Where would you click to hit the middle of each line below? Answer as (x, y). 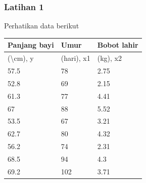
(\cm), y (21, 58)
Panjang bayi (31, 45)
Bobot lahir (118, 45)
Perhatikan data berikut (42, 26)
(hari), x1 (76, 58)
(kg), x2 (109, 58)
